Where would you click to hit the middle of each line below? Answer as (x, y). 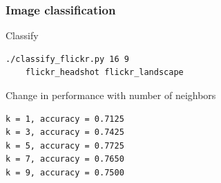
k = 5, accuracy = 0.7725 (65, 146)
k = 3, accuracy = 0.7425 (65, 132)
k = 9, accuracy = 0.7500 (65, 172)
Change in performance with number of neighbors (111, 95)
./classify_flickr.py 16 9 (67, 59)
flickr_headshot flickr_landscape (104, 73)
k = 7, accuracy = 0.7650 (65, 159)
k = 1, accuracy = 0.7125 (65, 119)
